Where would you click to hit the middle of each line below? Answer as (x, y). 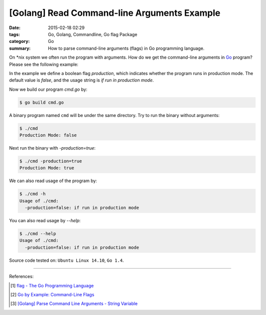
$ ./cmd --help (38, 234)
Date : (15, 28)
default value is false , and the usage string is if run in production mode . (82, 80)
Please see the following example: (44, 64)
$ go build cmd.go (42, 102)
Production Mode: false (48, 135)
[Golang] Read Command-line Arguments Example (115, 13)
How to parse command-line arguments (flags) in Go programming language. (126, 48)
